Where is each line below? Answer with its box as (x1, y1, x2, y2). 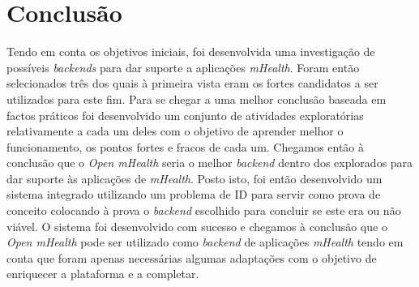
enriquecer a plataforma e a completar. (6, 265, 199, 282)
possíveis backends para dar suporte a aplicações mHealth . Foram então (6, 58, 360, 75)
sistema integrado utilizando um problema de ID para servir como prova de (6, 186, 381, 203)
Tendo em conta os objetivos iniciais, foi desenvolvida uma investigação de (6, 43, 375, 60)
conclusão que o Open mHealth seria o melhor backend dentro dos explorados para (6, 154, 413, 171)
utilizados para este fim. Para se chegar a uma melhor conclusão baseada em (6, 90, 387, 107)
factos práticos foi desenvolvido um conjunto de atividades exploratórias (6, 106, 364, 123)
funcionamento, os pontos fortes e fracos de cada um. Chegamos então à (6, 138, 365, 155)
